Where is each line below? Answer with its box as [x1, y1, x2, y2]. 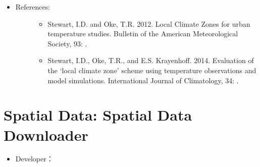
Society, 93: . [47, 38, 87, 48]
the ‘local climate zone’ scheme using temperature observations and [47, 65, 256, 75]
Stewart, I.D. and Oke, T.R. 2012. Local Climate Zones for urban [47, 18, 250, 29]
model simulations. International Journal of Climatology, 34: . [47, 75, 239, 85]
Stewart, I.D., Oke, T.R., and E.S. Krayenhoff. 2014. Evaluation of [47, 55, 254, 66]
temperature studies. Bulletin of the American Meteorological [47, 28, 238, 39]
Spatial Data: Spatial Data [4, 104, 192, 125]
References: [15, 2, 50, 12]
